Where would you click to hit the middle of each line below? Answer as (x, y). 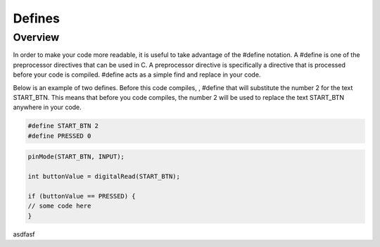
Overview (36, 37)
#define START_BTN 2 (63, 126)
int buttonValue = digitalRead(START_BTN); (104, 177)
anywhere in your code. (47, 107)
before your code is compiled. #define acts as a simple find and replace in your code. (137, 75)
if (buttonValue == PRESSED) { (82, 196)
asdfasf (24, 234)
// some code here (59, 206)
